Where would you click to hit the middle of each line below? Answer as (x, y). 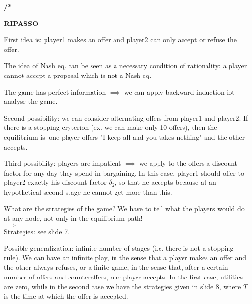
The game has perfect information (55, 91)
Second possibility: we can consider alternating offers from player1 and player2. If (126, 117)
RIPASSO (21, 23)
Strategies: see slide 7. (37, 231)
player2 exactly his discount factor (55, 182)
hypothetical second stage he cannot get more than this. (88, 191)
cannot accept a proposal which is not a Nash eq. (78, 75)
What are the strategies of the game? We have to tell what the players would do (124, 208)
